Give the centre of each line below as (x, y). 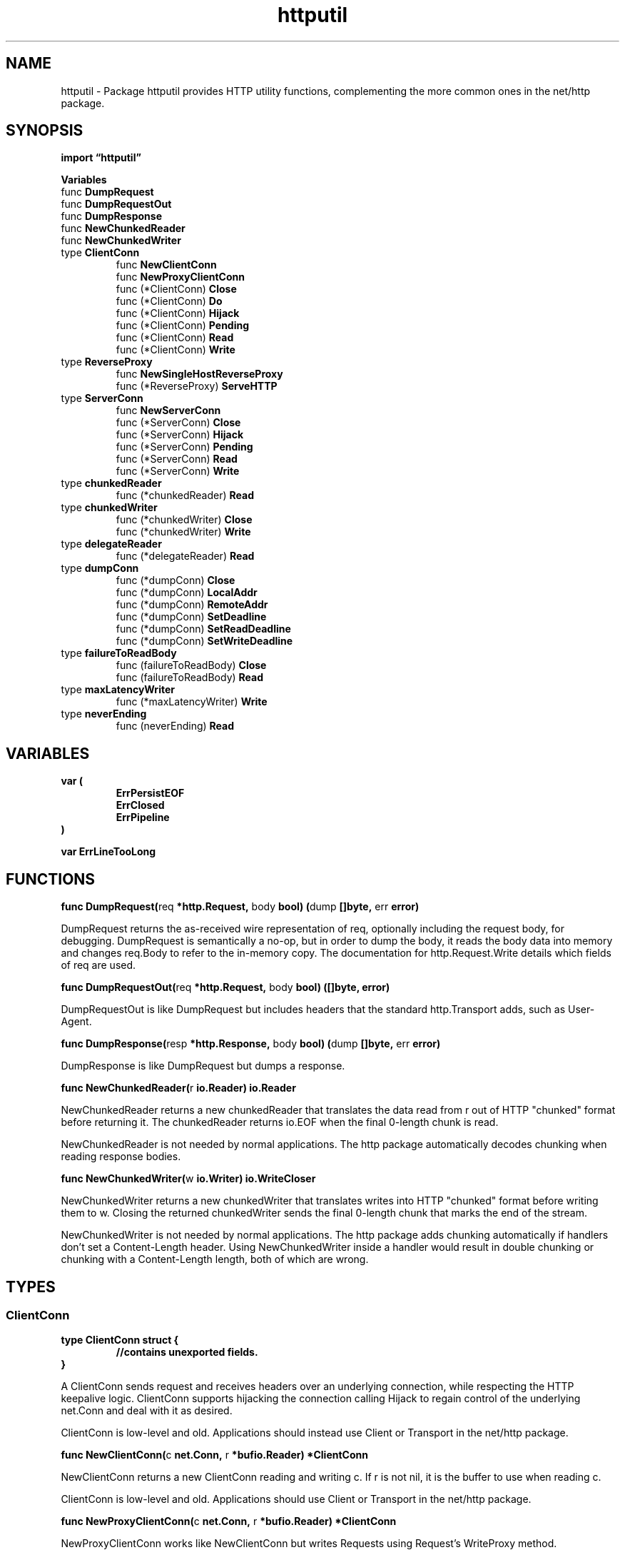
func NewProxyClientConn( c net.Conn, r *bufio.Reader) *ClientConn (229, 1521)
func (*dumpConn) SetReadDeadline (203, 629)
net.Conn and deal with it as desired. (147, 1411)
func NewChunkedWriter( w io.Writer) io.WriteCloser (188, 1179)
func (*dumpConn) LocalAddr (187, 593)
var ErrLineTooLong (108, 852)
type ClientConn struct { (120, 1340)
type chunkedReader (111, 483)
